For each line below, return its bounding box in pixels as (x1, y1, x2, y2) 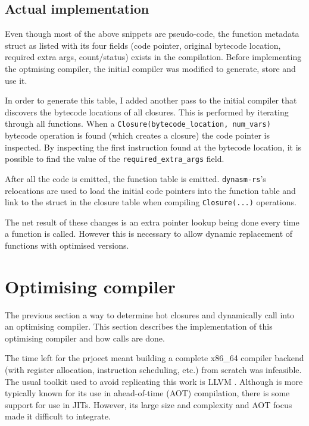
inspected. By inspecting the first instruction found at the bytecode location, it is (5, 140, 302, 153)
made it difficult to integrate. (5, 410, 111, 422)
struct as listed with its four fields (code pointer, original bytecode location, (5, 39, 281, 51)
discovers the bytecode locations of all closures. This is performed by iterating (5, 105, 289, 118)
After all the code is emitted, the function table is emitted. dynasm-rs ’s (5, 172, 266, 184)
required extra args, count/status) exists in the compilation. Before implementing (5, 51, 302, 63)
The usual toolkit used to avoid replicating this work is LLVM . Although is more (5, 375, 303, 387)
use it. (5, 74, 27, 86)
